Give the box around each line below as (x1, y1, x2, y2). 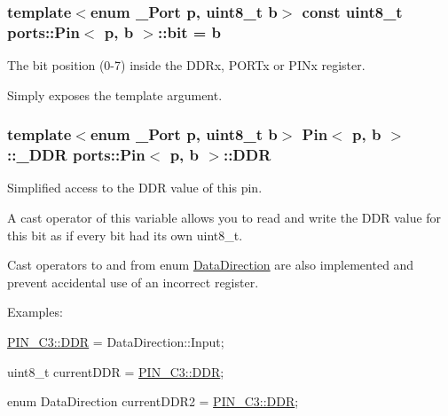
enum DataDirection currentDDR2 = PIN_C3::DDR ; (7, 392, 299, 411)
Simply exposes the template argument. (7, 85, 223, 104)
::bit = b (158, 20, 222, 43)
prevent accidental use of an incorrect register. (7, 272, 259, 291)
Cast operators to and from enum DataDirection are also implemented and (7, 255, 414, 274)
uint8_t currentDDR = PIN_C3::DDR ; (7, 362, 224, 381)
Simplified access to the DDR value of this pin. (7, 178, 263, 197)
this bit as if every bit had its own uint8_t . (7, 225, 243, 244)
